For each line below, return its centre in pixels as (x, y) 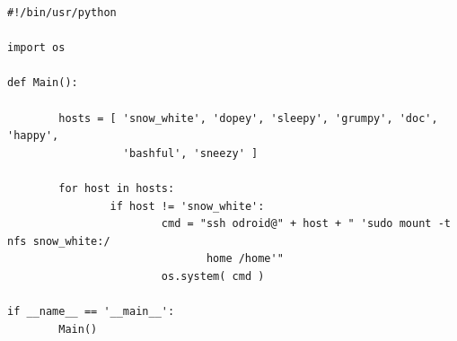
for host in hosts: (117, 188)
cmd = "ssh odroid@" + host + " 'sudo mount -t (306, 224)
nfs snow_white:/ (59, 241)
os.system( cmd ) (213, 276)
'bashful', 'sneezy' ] (190, 153)
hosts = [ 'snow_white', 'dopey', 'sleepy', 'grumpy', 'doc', (248, 118)
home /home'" (245, 259)
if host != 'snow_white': (187, 206)
